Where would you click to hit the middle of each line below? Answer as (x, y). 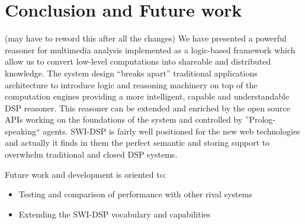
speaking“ (23, 131)
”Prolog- (260, 119)
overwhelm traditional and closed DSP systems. (91, 154)
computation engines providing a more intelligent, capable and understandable (147, 96)
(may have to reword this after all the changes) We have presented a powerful (146, 38)
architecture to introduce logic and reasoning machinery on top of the (131, 84)
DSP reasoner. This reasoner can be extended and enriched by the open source (147, 108)
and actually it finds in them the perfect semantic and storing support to (137, 143)
